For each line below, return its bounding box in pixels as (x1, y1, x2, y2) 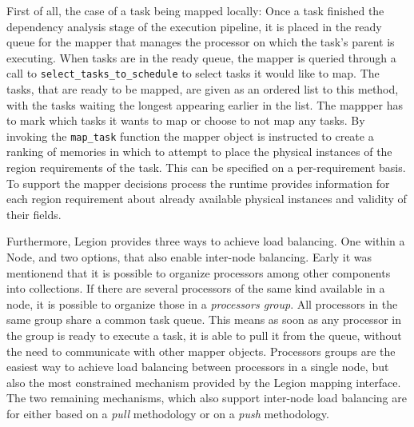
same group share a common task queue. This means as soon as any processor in (6, 311, 401, 328)
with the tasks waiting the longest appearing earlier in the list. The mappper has (6, 96, 403, 113)
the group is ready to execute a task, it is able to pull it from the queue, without (6, 327, 402, 343)
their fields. (6, 206, 62, 222)
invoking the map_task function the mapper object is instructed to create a (6, 127, 374, 144)
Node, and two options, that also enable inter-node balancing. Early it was (6, 249, 372, 265)
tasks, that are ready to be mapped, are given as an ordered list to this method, (6, 81, 399, 98)
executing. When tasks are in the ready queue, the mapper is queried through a (6, 49, 396, 66)
